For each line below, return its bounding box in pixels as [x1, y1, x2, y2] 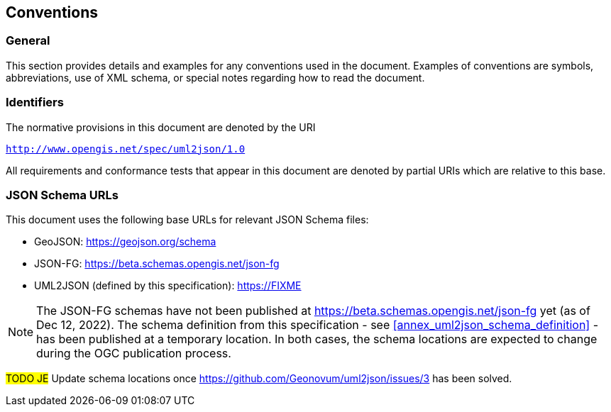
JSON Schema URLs [6, 187, 119, 202]
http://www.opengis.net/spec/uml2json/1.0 [6, 143, 246, 155]
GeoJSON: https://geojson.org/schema [34, 235, 216, 248]
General [6, 33, 50, 48]
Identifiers [6, 95, 64, 110]
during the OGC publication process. [36, 346, 231, 361]
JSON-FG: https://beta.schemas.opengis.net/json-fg [34, 257, 280, 270]
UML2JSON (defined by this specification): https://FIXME [34, 279, 302, 292]
